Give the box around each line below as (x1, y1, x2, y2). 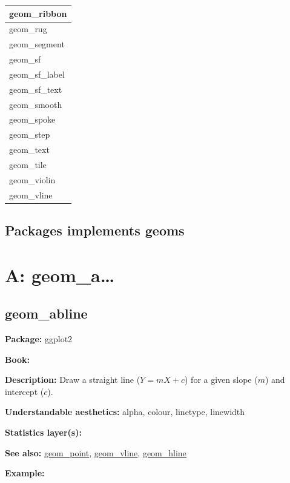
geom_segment (9, 38, 65, 50)
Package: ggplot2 (5, 333, 73, 345)
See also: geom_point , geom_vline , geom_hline (5, 446, 186, 459)
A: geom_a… (5, 262, 115, 287)
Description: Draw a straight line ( (5, 373, 140, 386)
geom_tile (9, 158, 47, 171)
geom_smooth (9, 98, 62, 110)
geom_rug (9, 22, 47, 35)
